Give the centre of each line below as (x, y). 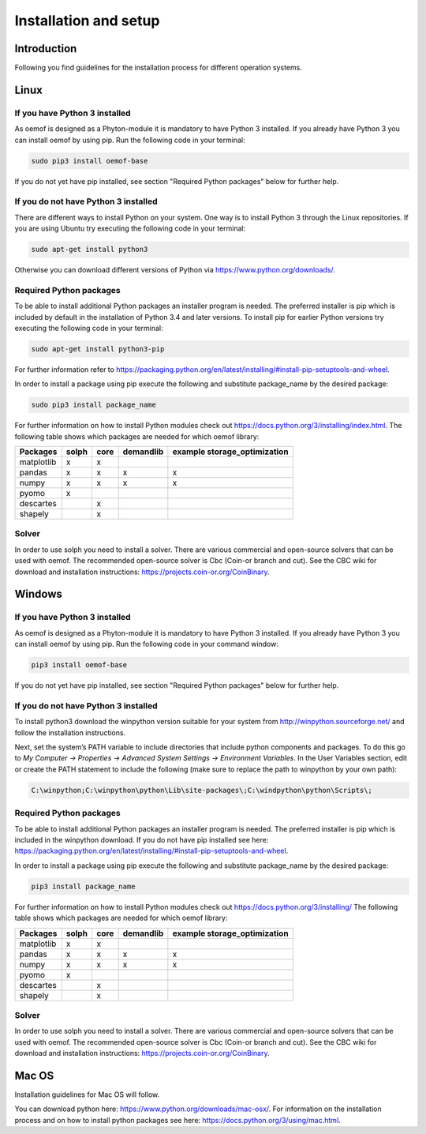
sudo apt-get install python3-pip (98, 349)
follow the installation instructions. (70, 732)
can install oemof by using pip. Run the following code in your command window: (147, 644)
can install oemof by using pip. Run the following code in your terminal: (130, 140)
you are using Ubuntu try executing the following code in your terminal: (130, 228)
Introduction (46, 49)
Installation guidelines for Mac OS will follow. (87, 1095)
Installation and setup (87, 21)
